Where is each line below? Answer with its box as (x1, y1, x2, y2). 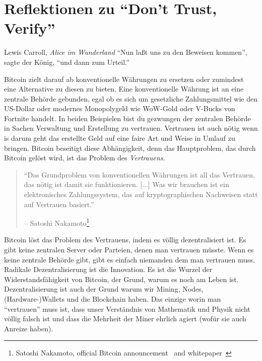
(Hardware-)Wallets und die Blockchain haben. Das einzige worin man (4, 294, 221, 304)
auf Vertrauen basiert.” (24, 199, 94, 209)
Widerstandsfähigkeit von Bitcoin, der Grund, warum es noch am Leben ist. (4, 274, 239, 284)
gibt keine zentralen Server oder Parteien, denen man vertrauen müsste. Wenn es (4, 244, 254, 255)
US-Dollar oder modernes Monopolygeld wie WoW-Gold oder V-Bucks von (4, 103, 235, 114)
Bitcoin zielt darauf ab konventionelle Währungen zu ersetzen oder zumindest (4, 73, 244, 84)
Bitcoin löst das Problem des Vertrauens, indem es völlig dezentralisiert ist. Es (4, 234, 246, 245)
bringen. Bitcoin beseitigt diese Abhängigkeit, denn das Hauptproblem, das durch (4, 142, 256, 153)
